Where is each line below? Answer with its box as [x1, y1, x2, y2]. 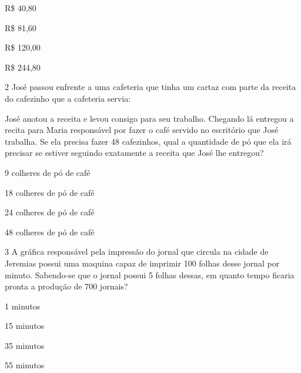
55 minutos [5, 359, 45, 371]
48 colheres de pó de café [5, 225, 95, 238]
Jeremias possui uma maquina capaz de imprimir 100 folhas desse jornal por [5, 257, 280, 269]
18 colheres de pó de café [5, 186, 95, 198]
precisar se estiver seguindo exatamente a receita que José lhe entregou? [5, 146, 264, 159]
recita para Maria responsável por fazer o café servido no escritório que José [5, 124, 279, 136]
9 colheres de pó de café [5, 166, 91, 178]
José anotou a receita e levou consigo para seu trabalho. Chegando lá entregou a [5, 112, 294, 124]
